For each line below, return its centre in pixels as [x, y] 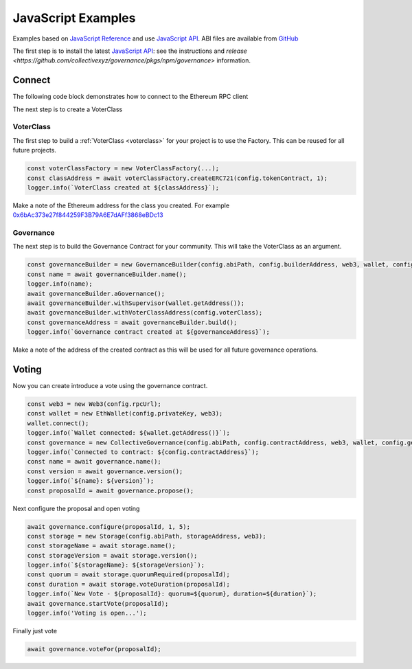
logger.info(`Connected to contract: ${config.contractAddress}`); [143, 452]
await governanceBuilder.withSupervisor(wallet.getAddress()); [136, 303]
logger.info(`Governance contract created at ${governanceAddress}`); [149, 332]
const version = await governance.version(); [105, 471]
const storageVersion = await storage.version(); [112, 555]
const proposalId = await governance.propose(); [111, 490]
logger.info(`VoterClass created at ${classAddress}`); [123, 188]
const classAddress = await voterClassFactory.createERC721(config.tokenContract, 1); [178, 178]
